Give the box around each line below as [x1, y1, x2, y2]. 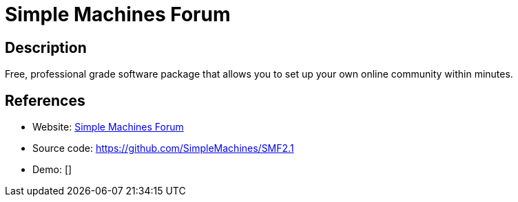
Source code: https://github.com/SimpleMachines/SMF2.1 [32, 142, 294, 155]
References [5, 91, 85, 109]
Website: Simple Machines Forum [32, 121, 184, 133]
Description [5, 38, 87, 56]
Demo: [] [32, 164, 72, 176]
